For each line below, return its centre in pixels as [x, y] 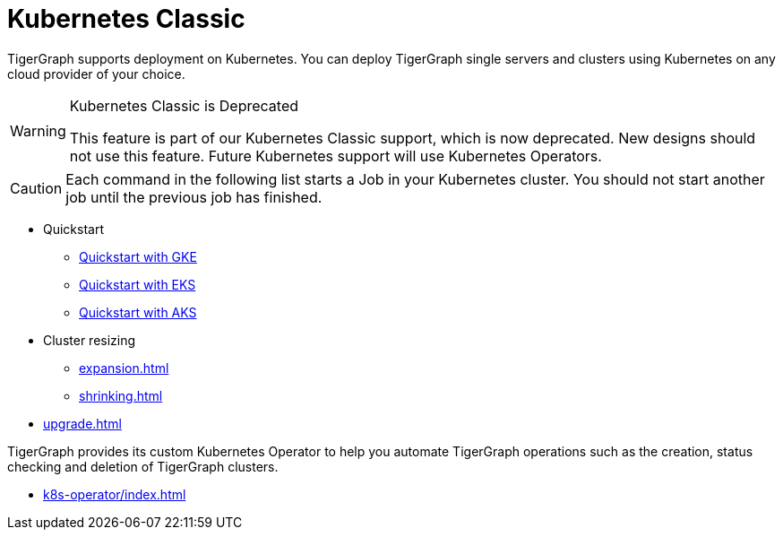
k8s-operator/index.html [115, 494]
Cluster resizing [90, 340]
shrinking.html [121, 395]
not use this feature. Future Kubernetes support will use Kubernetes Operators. [336, 156]
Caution [36, 188]
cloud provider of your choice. [96, 74]
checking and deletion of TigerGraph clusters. [143, 466]
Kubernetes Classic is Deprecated [184, 105]
